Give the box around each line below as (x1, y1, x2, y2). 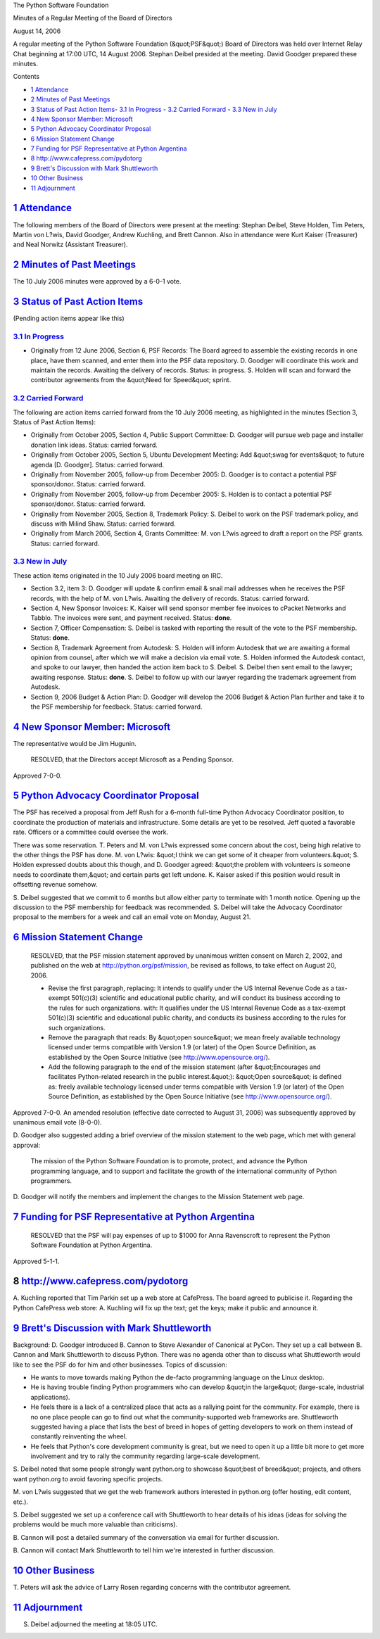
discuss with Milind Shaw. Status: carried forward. (30, 519, 176, 528)
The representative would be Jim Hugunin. (13, 739, 137, 747)
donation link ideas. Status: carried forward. (30, 441, 158, 449)
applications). (30, 1393, 70, 1401)
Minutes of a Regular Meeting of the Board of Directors (13, 14, 172, 23)
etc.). (13, 1498, 28, 1506)
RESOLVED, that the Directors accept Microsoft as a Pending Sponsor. (30, 755, 234, 764)
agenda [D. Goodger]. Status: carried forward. (30, 460, 165, 469)
